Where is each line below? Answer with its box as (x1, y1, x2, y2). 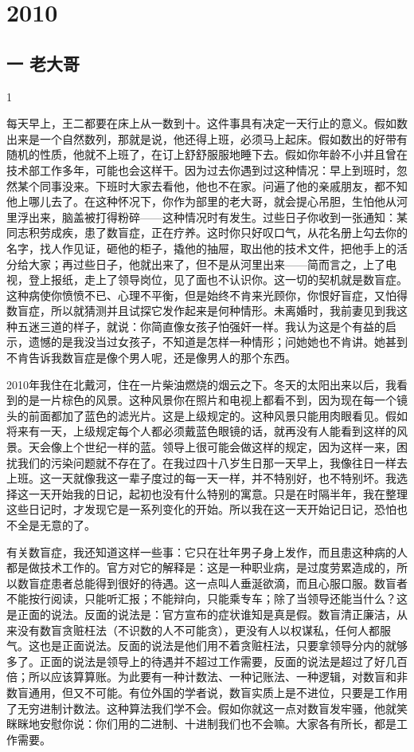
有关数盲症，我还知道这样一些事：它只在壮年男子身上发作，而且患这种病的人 (6, 543, 408, 560)
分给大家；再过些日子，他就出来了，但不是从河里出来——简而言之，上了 (6, 255, 385, 272)
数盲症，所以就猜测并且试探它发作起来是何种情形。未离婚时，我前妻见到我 (6, 302, 396, 319)
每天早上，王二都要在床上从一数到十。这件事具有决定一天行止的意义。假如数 (6, 115, 408, 132)
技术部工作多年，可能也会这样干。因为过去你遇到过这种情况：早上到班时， (6, 161, 396, 178)
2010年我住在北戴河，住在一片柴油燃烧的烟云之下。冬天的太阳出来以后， (6, 376, 385, 392)
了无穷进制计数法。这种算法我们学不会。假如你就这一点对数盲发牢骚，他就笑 (6, 699, 408, 716)
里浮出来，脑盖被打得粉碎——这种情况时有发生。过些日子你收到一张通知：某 (6, 208, 408, 225)
